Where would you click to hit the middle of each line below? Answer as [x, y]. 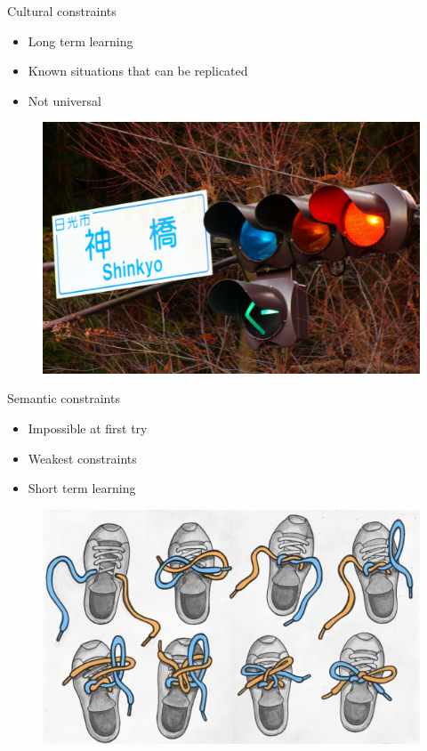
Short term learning [82, 488]
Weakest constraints [82, 458]
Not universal [64, 100]
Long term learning [81, 40]
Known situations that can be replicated [138, 71]
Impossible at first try [88, 428]
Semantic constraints [64, 398]
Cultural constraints [62, 11]
